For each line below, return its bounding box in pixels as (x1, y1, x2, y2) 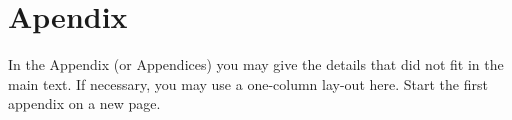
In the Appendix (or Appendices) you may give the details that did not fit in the (8, 54, 504, 75)
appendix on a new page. (8, 93, 161, 114)
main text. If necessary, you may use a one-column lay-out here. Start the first (8, 73, 488, 94)
